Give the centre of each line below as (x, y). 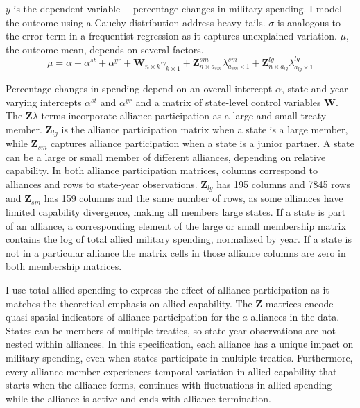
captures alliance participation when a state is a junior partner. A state (203, 143)
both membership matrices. (64, 266)
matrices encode (299, 303)
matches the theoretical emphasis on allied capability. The (129, 303)
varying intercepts (44, 102)
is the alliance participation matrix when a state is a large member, (205, 129)
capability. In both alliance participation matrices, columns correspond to (162, 170)
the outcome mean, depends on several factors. (105, 49)
